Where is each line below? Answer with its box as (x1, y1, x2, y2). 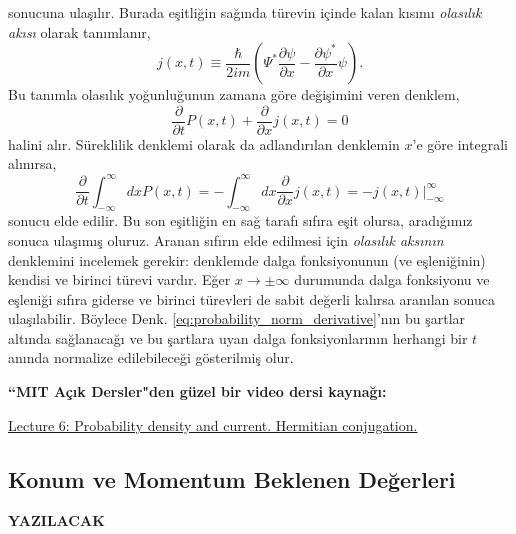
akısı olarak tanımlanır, (8, 21, 151, 42)
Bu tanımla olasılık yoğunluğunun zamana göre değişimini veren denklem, (8, 84, 460, 105)
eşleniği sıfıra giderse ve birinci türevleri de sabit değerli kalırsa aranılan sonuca (8, 288, 495, 309)
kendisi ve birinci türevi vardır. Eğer (8, 269, 231, 290)
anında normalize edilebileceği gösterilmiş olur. (8, 347, 294, 368)
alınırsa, (8, 153, 57, 174)
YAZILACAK (8, 510, 105, 531)
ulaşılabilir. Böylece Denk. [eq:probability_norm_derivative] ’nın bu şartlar (8, 308, 466, 329)
